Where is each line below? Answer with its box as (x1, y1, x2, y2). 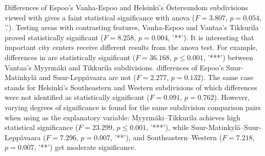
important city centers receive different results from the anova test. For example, (5, 42, 258, 53)
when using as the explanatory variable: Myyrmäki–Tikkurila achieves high (5, 112, 241, 122)
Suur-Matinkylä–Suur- (191, 122, 261, 133)
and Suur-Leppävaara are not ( (39, 72, 136, 83)
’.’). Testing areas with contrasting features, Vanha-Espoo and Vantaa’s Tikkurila (5, 22, 259, 33)
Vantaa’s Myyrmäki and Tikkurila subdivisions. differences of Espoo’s (5, 62, 224, 72)
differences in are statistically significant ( (5, 51, 136, 62)
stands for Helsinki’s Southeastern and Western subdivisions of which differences (5, 82, 257, 92)
